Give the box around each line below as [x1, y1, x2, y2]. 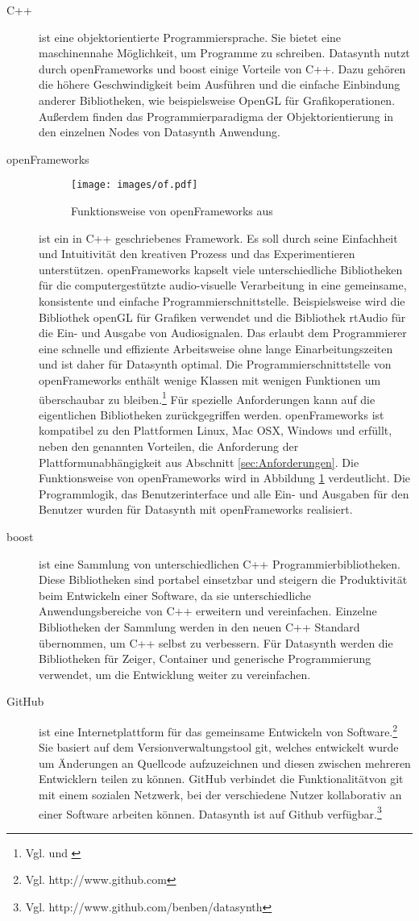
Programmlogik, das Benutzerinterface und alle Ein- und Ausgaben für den [39, 485, 409, 502]
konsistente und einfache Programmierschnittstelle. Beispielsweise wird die [39, 292, 405, 309]
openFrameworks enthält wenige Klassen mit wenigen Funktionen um [39, 371, 381, 388]
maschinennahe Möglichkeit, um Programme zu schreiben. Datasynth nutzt [39, 44, 410, 61]
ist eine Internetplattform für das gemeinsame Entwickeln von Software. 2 [39, 720, 398, 740]
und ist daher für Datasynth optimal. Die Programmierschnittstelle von [39, 356, 392, 373]
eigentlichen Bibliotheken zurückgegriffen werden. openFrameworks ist [39, 406, 384, 423]
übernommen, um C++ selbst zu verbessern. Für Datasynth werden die [39, 634, 393, 651]
